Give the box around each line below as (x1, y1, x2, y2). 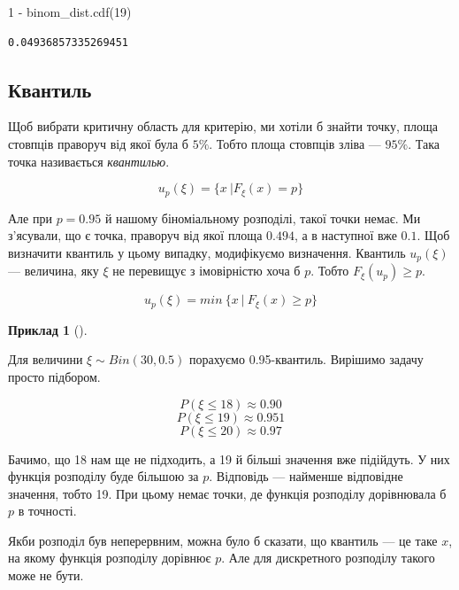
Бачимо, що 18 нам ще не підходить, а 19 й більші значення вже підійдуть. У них (8, 449, 450, 468)
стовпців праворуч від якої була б (8, 134, 188, 152)
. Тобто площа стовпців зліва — (209, 134, 381, 152)
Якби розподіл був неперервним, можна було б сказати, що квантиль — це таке (8, 531, 438, 549)
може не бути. (8, 566, 84, 585)
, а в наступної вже (294, 226, 397, 245)
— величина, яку (8, 261, 99, 280)
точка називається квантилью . (8, 151, 170, 170)
